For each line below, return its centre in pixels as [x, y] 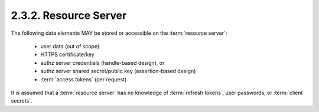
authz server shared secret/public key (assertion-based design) [118, 71]
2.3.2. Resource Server [69, 15]
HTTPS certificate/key [67, 55]
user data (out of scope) [70, 46]
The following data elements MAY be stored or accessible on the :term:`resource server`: [119, 33]
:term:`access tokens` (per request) [84, 79]
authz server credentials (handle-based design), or [102, 62]
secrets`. [22, 101]
